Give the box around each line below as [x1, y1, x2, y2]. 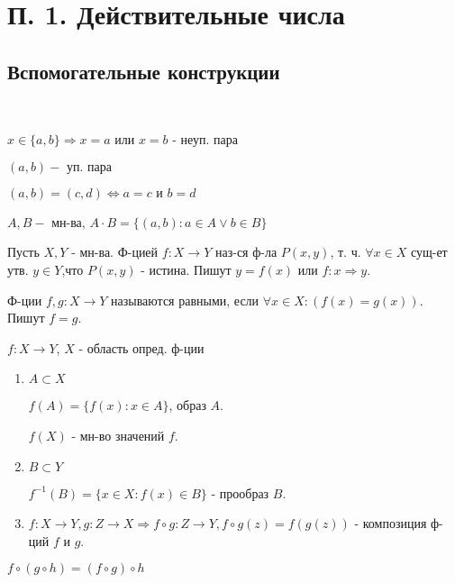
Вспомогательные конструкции [7, 57, 280, 85]
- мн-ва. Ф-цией [71, 242, 159, 261]
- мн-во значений [71, 425, 165, 444]
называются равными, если [111, 290, 259, 309]
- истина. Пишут [141, 260, 232, 278]
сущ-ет [410, 242, 448, 261]
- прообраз [211, 483, 269, 502]
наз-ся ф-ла [214, 242, 278, 261]
